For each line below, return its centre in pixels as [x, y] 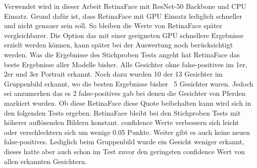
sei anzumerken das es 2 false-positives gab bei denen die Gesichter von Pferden [125, 93]
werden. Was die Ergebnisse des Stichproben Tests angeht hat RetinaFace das [122, 54]
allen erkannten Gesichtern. [46, 161]
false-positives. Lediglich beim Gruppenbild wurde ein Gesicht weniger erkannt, [124, 142]
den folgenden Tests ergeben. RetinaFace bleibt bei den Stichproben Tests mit [122, 112]
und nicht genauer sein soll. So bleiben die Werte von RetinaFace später [113, 25]
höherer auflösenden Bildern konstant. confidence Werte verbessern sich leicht [122, 122]
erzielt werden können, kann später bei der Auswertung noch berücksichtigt [119, 45]
